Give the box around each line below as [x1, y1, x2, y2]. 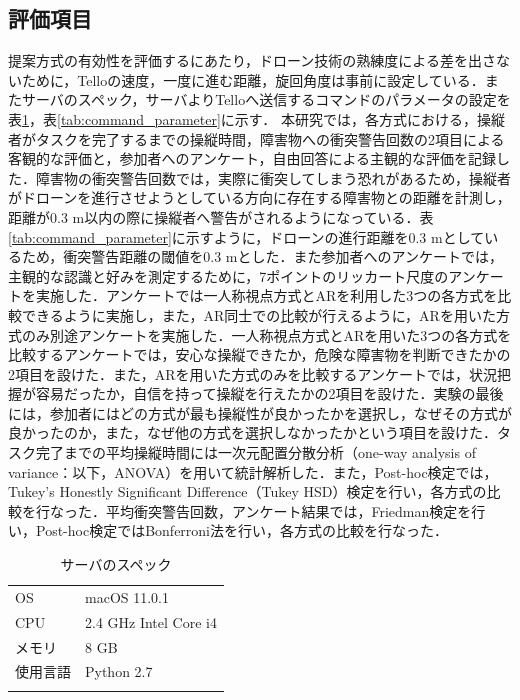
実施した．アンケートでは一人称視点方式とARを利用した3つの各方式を [35, 285, 498, 306]
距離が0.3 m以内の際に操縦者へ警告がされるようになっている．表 [8, 206, 434, 227]
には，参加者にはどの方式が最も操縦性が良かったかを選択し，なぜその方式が [8, 402, 512, 423]
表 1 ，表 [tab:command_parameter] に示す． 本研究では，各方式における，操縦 [8, 108, 505, 129]
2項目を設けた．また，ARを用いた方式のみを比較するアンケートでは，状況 [8, 363, 497, 384]
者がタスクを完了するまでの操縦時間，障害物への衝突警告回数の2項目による [8, 128, 505, 149]
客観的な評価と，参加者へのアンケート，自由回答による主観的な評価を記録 [8, 148, 497, 169]
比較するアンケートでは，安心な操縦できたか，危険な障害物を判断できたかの [8, 344, 511, 365]
